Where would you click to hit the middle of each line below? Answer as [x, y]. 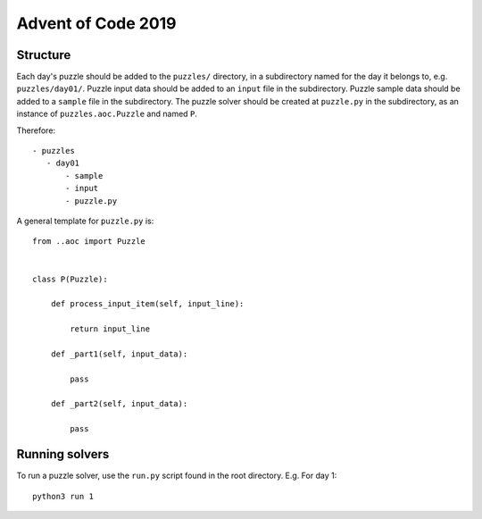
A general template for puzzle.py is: [85, 221]
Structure [44, 55]
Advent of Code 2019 [97, 23]
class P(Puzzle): [70, 279]
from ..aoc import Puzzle [89, 242]
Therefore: [36, 130]
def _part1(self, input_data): [119, 354]
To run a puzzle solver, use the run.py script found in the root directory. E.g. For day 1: [177, 476]
